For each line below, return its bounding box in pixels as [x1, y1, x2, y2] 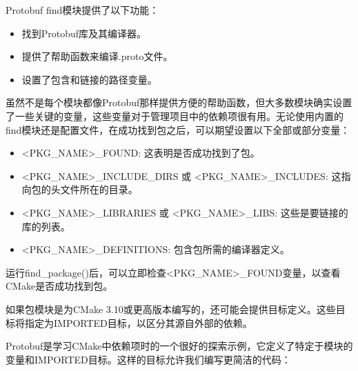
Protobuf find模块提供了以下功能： [6, 3, 159, 17]
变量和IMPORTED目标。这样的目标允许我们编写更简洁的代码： [6, 352, 291, 366]
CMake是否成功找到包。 [6, 279, 113, 293]
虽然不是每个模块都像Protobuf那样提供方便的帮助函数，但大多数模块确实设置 [6, 95, 352, 110]
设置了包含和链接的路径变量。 [21, 72, 157, 86]
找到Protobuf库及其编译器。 [21, 26, 147, 40]
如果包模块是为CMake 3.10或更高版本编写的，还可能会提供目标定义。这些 [6, 301, 336, 316]
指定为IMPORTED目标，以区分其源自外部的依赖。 [24, 315, 252, 330]
